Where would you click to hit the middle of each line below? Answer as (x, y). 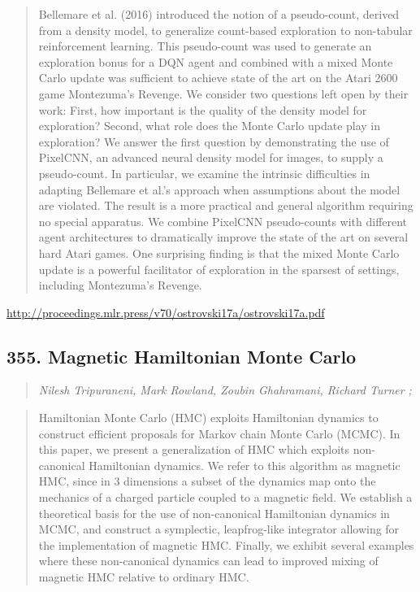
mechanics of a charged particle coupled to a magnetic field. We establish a (225, 497)
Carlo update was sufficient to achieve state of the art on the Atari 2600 (218, 78)
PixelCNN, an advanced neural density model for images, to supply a (211, 157)
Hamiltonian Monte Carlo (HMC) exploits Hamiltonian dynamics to (208, 418)
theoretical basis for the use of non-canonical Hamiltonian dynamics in (214, 513)
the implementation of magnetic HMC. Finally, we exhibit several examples (226, 544)
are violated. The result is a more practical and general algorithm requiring (226, 205)
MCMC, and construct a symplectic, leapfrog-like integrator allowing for (219, 529)
